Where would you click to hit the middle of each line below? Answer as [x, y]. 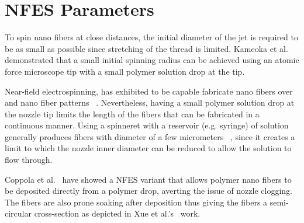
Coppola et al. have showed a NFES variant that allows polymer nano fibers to [148, 179]
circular [18, 213]
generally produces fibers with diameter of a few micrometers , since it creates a [150, 136]
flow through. [29, 160]
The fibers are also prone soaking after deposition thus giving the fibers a [136, 202]
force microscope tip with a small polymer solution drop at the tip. [125, 71]
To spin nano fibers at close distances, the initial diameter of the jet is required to [151, 37]
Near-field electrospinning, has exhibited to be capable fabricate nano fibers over [149, 91]
